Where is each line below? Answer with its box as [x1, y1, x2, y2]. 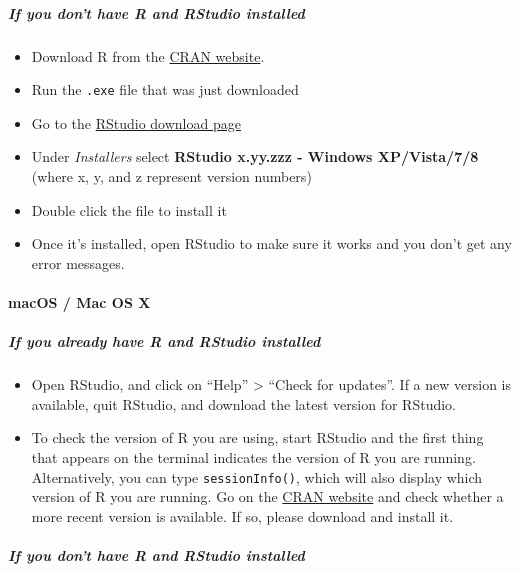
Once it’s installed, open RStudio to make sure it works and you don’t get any [31, 233, 512, 254]
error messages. [31, 252, 125, 273]
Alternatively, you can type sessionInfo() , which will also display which [31, 466, 483, 487]
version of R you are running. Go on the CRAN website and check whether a [31, 486, 504, 507]
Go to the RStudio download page [31, 112, 241, 133]
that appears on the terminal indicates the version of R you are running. [31, 446, 476, 467]
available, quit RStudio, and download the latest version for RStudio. [31, 393, 456, 414]
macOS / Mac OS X [8, 291, 151, 312]
